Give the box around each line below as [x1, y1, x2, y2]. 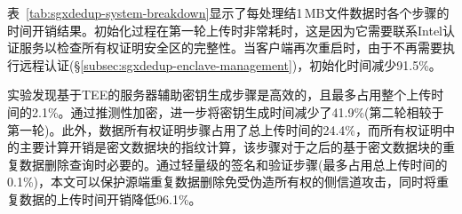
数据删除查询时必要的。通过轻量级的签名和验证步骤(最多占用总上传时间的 [19, 155, 448, 173]
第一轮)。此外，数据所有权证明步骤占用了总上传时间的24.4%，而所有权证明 [7, 120, 442, 139]
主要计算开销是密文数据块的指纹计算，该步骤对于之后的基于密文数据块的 [19, 138, 442, 156]
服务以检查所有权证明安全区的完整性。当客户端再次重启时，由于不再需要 [19, 38, 442, 57]
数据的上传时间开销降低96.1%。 [19, 189, 202, 208]
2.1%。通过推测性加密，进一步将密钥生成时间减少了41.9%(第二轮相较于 [31, 102, 444, 121]
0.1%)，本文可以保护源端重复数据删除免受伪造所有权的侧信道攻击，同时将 [7, 172, 436, 191]
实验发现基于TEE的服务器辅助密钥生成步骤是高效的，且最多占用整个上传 [7, 85, 432, 104]
